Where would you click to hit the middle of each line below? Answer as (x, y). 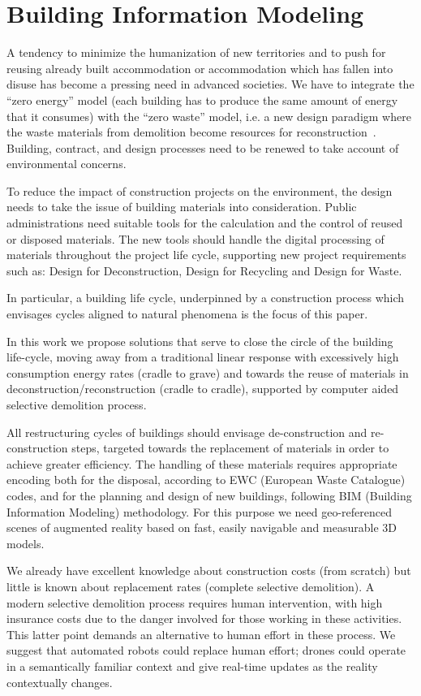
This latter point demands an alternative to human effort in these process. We (201, 634)
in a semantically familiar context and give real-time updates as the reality (192, 666)
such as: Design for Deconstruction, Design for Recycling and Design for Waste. (204, 270)
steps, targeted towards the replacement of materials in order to (230, 448)
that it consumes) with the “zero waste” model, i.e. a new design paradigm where (209, 116)
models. (26, 543)
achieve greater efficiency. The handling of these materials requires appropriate (202, 463)
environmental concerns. (67, 164)
